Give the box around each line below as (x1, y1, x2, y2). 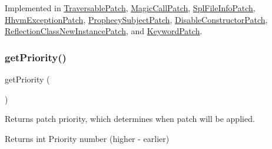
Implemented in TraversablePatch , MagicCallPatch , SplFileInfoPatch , (5, 2, 256, 14)
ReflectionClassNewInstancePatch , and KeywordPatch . (5, 25, 203, 37)
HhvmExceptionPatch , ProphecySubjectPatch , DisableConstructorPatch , (5, 13, 268, 25)
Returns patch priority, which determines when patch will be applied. (5, 112, 255, 125)
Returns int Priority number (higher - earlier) (5, 132, 170, 144)
